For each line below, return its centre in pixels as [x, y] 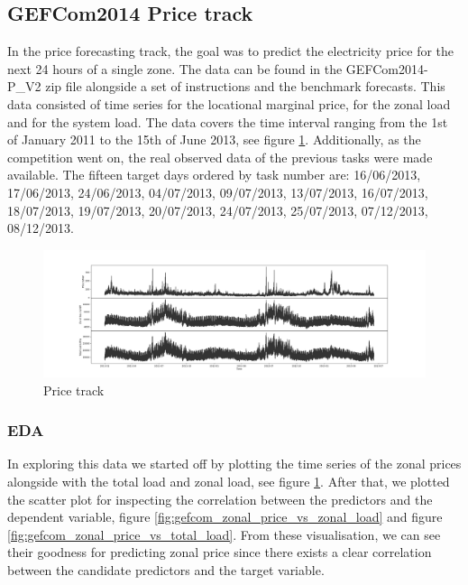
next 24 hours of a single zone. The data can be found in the [175, 68]
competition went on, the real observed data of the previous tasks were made [220, 157]
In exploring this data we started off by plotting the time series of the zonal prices [234, 464]
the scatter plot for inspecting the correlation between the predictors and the [220, 499]
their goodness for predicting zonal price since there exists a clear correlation [220, 552]
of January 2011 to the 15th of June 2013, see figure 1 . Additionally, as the [214, 139]
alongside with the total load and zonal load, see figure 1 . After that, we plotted [229, 481]
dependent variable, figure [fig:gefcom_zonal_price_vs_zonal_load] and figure [225, 517]
